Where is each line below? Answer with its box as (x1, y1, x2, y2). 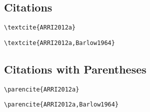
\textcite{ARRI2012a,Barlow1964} (4, 39, 115, 46)
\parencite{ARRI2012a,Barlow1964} (4, 101, 119, 108)
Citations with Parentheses (4, 61, 146, 76)
